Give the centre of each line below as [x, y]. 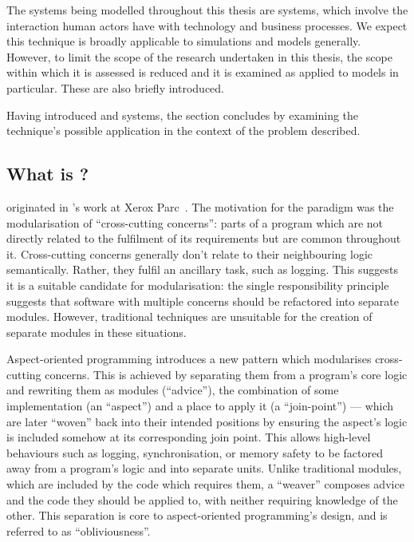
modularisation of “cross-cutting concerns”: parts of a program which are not [195, 222]
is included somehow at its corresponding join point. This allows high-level [189, 437]
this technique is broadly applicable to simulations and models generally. [184, 41]
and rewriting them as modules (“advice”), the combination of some [173, 390]
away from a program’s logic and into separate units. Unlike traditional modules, [204, 468]
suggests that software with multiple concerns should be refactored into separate [203, 301]
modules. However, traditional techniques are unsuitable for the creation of [189, 316]
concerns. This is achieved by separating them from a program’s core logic [226, 374]
